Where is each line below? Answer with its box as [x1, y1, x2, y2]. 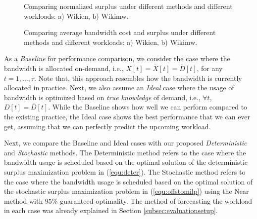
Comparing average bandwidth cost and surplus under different [24, 27, 216, 37]
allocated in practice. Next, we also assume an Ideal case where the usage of [4, 82, 234, 93]
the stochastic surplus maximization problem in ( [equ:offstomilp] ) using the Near [4, 186, 249, 196]
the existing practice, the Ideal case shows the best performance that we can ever [4, 111, 251, 121]
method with [4, 195, 43, 206]
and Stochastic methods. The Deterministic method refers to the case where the [4, 147, 246, 157]
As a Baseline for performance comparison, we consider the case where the [4, 53, 230, 64]
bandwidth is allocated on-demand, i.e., [4, 63, 124, 73]
